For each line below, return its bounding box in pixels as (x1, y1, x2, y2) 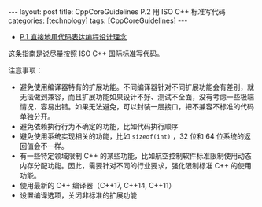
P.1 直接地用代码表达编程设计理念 (19, 32, 127, 41)
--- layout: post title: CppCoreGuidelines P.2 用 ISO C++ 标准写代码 (8, 7, 226, 17)
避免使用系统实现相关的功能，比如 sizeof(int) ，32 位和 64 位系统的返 (19, 131, 252, 141)
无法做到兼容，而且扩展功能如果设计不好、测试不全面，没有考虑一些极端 (19, 92, 254, 102)
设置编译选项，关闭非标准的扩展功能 (19, 190, 138, 200)
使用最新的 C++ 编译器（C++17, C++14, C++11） (19, 181, 176, 190)
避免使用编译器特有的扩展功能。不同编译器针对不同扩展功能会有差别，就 (19, 83, 254, 91)
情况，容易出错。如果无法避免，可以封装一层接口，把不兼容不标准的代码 (19, 102, 254, 111)
